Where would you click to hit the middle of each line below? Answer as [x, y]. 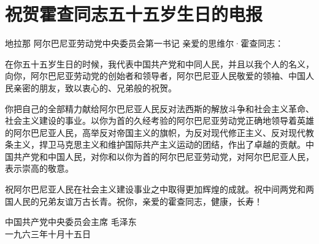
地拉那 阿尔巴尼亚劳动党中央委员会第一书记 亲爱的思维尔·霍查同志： [144, 43]
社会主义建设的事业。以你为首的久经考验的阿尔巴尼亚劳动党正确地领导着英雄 [159, 120]
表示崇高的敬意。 [39, 168]
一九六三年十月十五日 [48, 233]
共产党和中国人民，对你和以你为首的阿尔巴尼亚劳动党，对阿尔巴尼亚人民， [163, 156]
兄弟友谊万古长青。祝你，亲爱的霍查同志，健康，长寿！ [151, 201]
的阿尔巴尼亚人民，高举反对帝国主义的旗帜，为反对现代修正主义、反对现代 [155, 132]
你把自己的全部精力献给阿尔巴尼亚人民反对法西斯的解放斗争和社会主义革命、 [159, 108]
